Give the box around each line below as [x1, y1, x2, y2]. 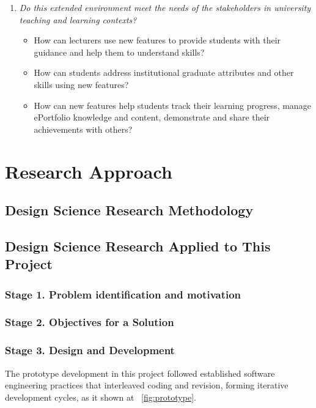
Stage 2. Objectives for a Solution [5, 314, 174, 330]
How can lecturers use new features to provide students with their [34, 34, 281, 46]
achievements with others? [34, 122, 133, 135]
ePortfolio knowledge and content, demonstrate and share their [34, 111, 270, 124]
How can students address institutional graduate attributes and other [34, 66, 294, 79]
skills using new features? [34, 78, 129, 91]
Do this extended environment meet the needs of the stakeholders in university [19, 1, 311, 13]
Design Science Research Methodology [5, 201, 254, 220]
